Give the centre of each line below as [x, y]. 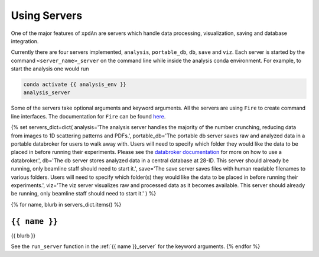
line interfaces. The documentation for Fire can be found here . [88, 116]
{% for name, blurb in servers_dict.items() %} [66, 204]
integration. [25, 41]
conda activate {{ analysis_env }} [75, 85]
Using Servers [47, 15]
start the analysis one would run [50, 69]
